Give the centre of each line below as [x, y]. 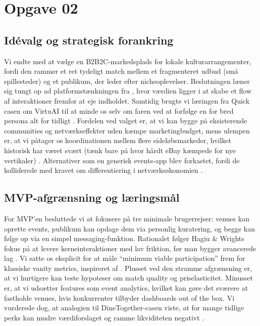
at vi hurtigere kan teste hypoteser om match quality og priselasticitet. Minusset [128, 278]
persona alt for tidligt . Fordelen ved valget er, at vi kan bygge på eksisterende [126, 121]
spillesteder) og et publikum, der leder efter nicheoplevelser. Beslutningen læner [127, 81]
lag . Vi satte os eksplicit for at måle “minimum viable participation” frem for [125, 258]
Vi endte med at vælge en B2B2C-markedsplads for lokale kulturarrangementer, [128, 61]
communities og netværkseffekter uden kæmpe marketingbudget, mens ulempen [127, 130]
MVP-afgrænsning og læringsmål [92, 197]
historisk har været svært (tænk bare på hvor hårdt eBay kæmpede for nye [120, 150]
